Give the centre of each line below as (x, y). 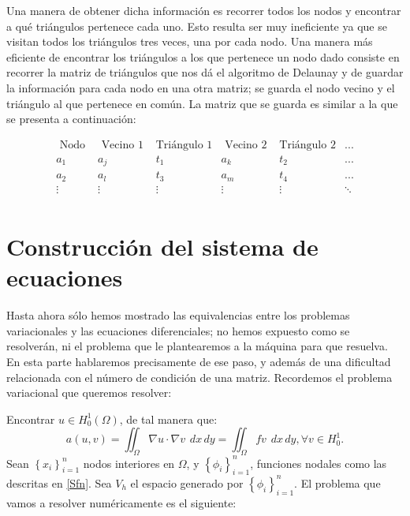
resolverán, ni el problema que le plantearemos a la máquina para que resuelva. (197, 346)
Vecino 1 (122, 145)
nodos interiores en (129, 463)
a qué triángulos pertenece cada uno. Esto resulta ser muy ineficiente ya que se (197, 26)
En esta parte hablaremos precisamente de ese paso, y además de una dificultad (199, 361)
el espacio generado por (187, 482)
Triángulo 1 (184, 145)
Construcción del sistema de (162, 246)
